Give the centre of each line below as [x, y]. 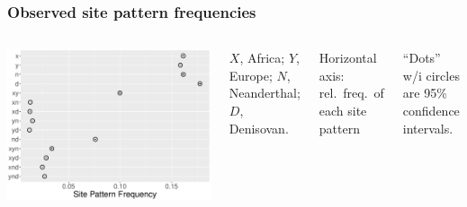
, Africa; [262, 58]
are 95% [425, 93]
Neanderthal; [265, 93]
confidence [431, 110]
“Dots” [422, 58]
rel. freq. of [351, 93]
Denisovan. [259, 128]
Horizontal [348, 58]
